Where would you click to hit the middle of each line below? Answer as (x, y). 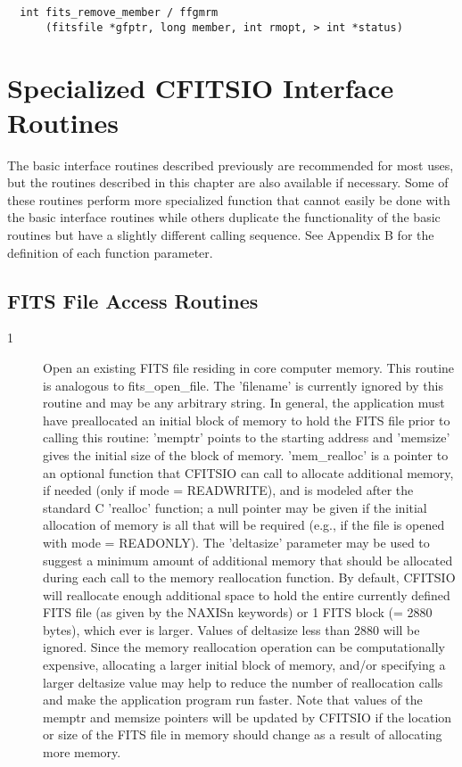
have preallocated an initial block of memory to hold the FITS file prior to (247, 420)
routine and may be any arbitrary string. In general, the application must (244, 403)
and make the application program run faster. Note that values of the (233, 700)
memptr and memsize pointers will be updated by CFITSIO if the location (247, 717)
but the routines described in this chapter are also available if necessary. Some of (228, 182)
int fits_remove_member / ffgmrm (119, 12)
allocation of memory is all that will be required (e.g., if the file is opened (244, 525)
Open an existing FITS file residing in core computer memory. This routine (249, 367)
